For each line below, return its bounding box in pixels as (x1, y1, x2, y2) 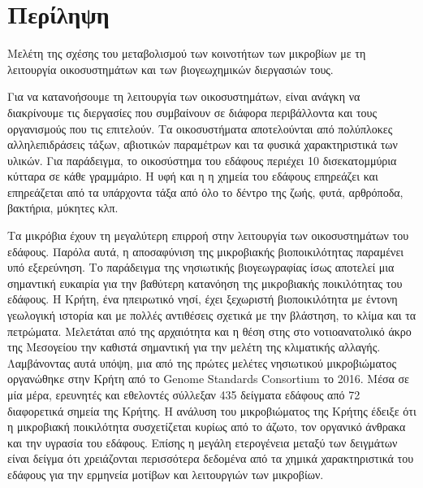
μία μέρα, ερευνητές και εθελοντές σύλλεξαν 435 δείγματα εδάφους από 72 (7, 386, 360, 403)
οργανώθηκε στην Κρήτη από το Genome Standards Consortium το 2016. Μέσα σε (7, 370, 409, 387)
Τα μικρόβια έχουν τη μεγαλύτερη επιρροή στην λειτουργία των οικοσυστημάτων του (7, 227, 409, 244)
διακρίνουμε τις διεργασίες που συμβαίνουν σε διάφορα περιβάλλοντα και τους (7, 103, 378, 120)
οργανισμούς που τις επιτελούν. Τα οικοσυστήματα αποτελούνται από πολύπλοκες (7, 120, 393, 137)
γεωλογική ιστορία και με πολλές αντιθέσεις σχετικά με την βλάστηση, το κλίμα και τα (7, 307, 417, 324)
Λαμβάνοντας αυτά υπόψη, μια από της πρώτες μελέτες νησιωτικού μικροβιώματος (7, 354, 396, 371)
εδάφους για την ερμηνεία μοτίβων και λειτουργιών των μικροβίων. (7, 465, 324, 482)
